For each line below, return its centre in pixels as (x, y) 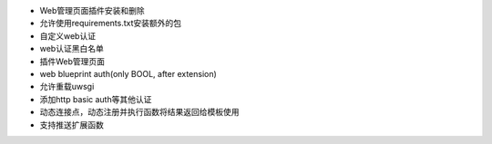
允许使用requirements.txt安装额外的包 (111, 24)
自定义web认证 (67, 35)
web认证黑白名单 (72, 49)
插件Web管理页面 (72, 61)
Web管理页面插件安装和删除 (92, 10)
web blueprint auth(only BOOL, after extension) (128, 73)
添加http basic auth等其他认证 (96, 99)
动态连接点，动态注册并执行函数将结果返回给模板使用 (139, 112)
